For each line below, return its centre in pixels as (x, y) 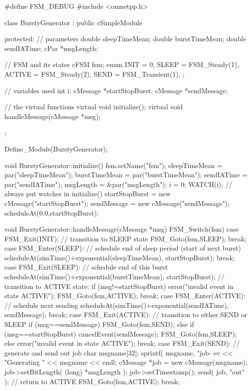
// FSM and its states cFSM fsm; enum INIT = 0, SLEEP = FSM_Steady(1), (122, 64)
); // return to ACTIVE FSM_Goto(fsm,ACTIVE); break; (92, 381)
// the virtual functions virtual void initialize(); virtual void (94, 107)
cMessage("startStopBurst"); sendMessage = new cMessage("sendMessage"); (117, 203)
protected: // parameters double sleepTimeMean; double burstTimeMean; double (125, 39)
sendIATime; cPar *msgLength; (51, 48)
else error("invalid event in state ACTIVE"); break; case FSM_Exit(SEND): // (122, 343)
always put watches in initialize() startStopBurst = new (88, 194)
